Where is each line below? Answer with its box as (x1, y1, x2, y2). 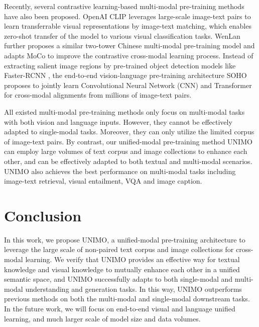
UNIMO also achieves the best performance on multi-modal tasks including (4, 166, 236, 176)
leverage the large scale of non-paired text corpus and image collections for (4, 244, 234, 255)
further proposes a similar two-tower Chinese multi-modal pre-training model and (4, 40, 255, 51)
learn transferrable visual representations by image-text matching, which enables (4, 21, 251, 31)
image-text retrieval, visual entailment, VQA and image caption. (4, 176, 202, 186)
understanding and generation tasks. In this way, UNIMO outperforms (25, 283, 242, 294)
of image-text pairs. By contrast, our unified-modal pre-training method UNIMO (4, 136, 252, 146)
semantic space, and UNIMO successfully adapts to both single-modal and (4, 274, 233, 284)
